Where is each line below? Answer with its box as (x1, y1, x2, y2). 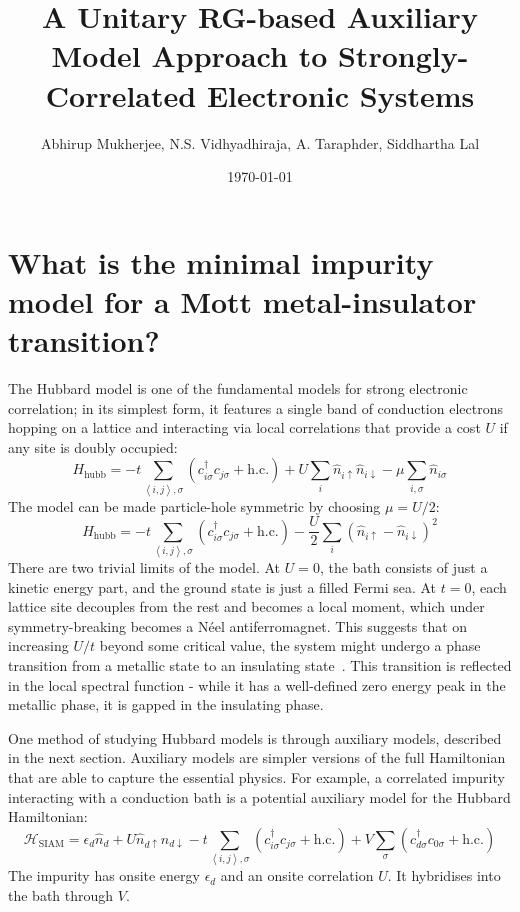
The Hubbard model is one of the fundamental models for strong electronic (8, 378, 468, 398)
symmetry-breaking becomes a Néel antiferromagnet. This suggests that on (8, 615, 468, 636)
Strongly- (337, 35, 469, 76)
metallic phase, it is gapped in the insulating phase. (8, 694, 324, 715)
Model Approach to (51, 35, 328, 76)
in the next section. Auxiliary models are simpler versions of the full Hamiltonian (8, 747, 506, 768)
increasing (8, 635, 69, 656)
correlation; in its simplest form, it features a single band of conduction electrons (8, 397, 503, 418)
